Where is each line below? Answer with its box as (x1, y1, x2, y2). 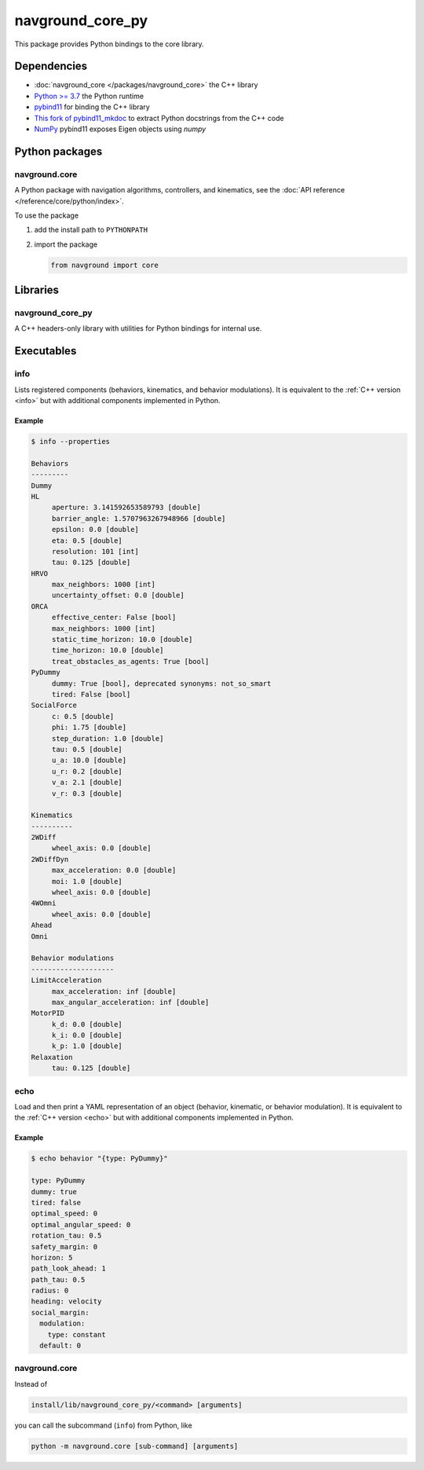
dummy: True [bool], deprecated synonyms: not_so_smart (51, 679, 272, 687)
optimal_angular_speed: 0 (31, 1220, 131, 1229)
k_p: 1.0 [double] (51, 1042, 123, 1050)
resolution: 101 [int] (51, 547, 139, 555)
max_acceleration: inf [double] (51, 987, 177, 995)
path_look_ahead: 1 (31, 1264, 106, 1273)
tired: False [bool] (51, 690, 131, 698)
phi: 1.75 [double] (51, 723, 127, 732)
